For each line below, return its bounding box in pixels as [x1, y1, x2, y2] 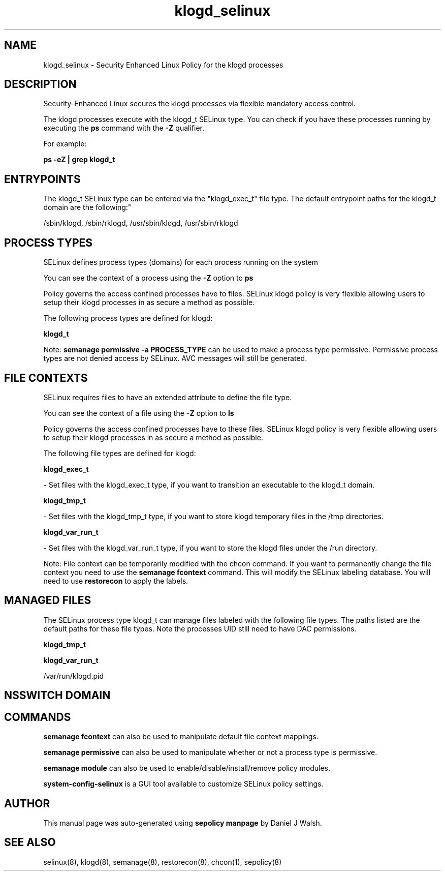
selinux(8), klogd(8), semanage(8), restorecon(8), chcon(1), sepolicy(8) [43, 857, 282, 866]
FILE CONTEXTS [4, 371, 88, 384]
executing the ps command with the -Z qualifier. [43, 124, 204, 133]
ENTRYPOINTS [4, 172, 81, 186]
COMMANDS [4, 710, 71, 723]
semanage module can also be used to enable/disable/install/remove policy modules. [43, 764, 331, 773]
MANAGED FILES [4, 594, 91, 607]
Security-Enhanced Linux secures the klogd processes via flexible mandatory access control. [43, 99, 356, 108]
